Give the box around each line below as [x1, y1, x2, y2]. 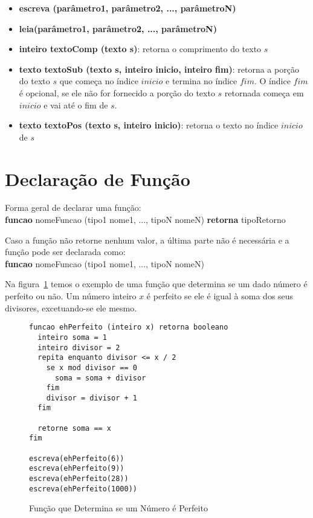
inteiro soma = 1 [37, 333, 107, 342]
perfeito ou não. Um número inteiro [5, 290, 137, 302]
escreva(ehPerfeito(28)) [29, 474, 129, 483]
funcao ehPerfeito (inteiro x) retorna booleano [29, 323, 228, 332]
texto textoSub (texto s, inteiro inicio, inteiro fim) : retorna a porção [19, 62, 299, 75]
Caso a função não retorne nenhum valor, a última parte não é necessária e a [5, 233, 289, 246]
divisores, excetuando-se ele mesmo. [5, 301, 137, 314]
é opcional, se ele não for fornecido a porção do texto [19, 86, 215, 99]
